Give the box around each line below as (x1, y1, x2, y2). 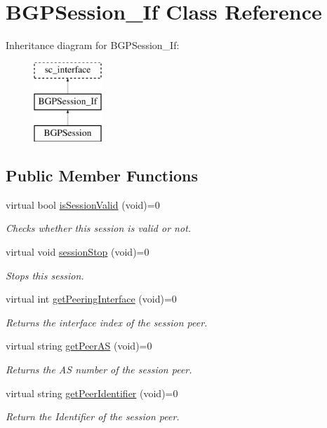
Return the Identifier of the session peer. (6, 409, 180, 424)
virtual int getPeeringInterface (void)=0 (6, 291, 177, 306)
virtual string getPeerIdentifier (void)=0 (6, 385, 178, 400)
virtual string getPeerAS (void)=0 (6, 338, 152, 353)
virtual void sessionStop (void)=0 (6, 244, 149, 259)
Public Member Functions (6, 165, 198, 186)
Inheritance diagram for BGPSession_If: (6, 38, 180, 53)
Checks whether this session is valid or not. (6, 221, 192, 235)
